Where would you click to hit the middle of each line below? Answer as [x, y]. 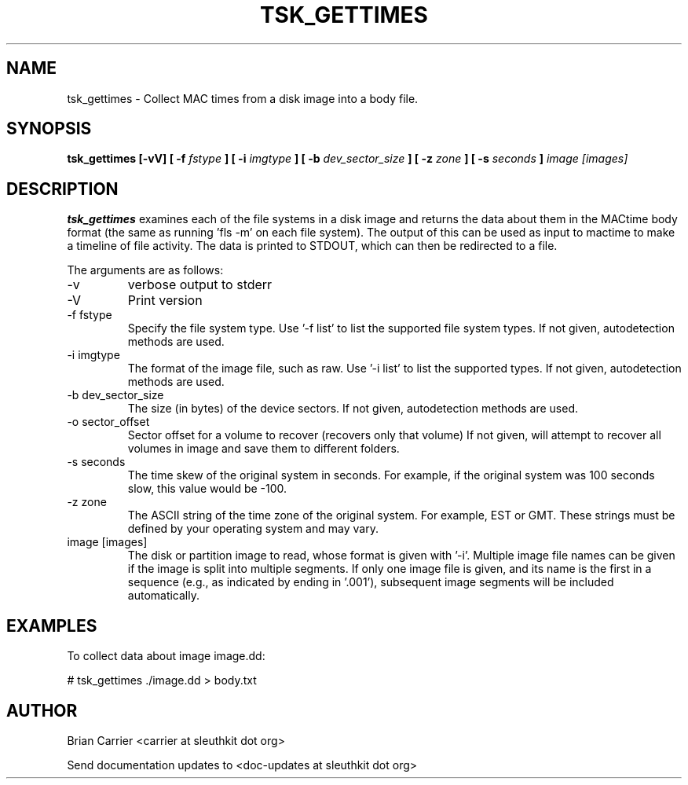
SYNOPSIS [49, 129]
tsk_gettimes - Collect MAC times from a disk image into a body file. [243, 98]
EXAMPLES [52, 625]
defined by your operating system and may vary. [253, 529]
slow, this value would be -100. [207, 489]
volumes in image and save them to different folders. [263, 449]
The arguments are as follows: [145, 270]
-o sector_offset [108, 422]
